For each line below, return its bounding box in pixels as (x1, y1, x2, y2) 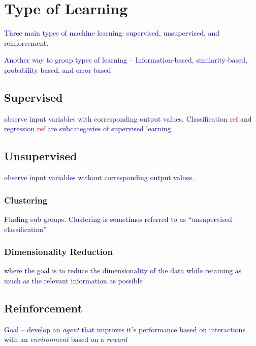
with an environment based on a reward (4, 334, 127, 344)
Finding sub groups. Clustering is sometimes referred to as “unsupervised (4, 213, 232, 224)
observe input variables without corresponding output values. (4, 172, 195, 183)
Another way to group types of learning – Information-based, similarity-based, (4, 54, 247, 65)
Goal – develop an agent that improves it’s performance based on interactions (4, 324, 245, 334)
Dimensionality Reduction (4, 245, 113, 258)
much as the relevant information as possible (4, 275, 143, 285)
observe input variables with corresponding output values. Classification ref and (4, 113, 252, 124)
